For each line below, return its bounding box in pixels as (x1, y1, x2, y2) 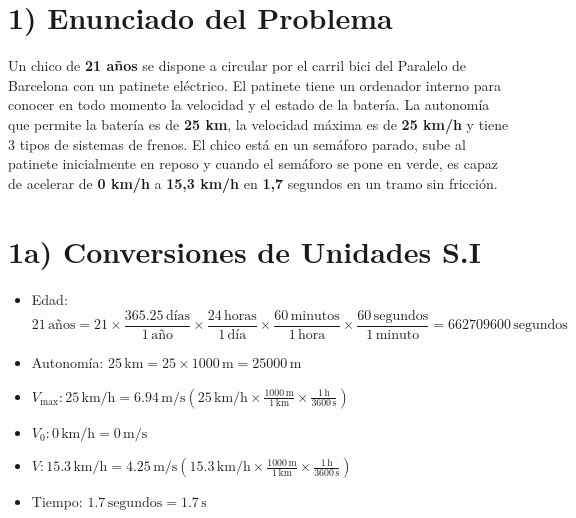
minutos (290, 309, 340, 323)
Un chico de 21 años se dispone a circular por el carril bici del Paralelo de (8, 55, 467, 76)
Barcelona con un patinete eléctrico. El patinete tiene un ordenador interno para (8, 74, 501, 95)
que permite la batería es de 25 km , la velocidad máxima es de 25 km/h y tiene (8, 113, 509, 134)
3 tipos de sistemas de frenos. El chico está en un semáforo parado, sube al (8, 133, 466, 154)
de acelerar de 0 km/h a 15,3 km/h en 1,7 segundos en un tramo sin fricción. (8, 172, 498, 193)
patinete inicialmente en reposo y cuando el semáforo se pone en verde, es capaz (8, 153, 498, 174)
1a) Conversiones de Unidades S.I (8, 231, 481, 272)
